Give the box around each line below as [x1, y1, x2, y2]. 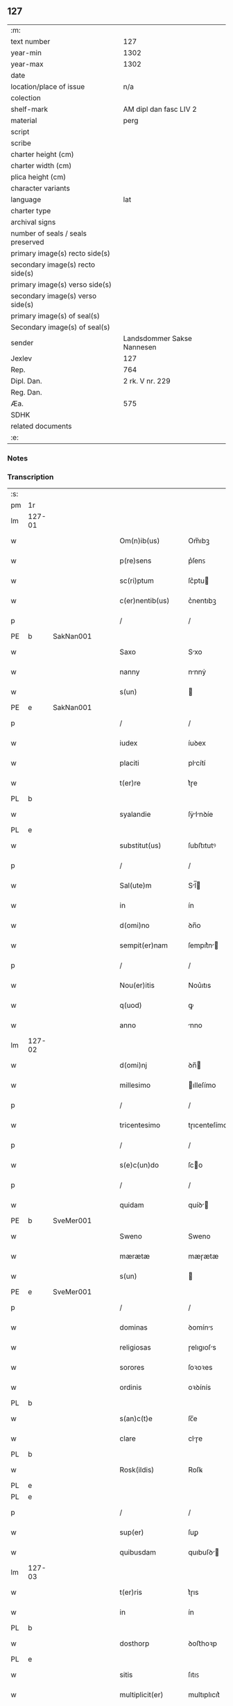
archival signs [10, 217, 56, 226]
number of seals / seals [10, 229, 87, 238]
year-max [10, 59, 44, 69]
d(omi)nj [119, 1061, 148, 1070]
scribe [10, 138, 31, 148]
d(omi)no [119, 920, 150, 930]
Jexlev [10, 354, 33, 363]
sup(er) [119, 1527, 144, 1537]
